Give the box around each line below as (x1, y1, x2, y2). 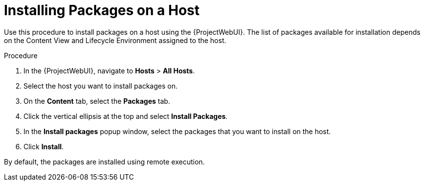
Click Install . (23, 142, 64, 151)
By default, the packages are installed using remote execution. (4, 157, 205, 166)
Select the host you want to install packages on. (23, 81, 178, 90)
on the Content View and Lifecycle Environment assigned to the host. (4, 36, 226, 45)
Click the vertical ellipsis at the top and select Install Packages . (23, 112, 228, 120)
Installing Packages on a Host (4, 2, 200, 19)
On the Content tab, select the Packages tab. (23, 96, 170, 105)
